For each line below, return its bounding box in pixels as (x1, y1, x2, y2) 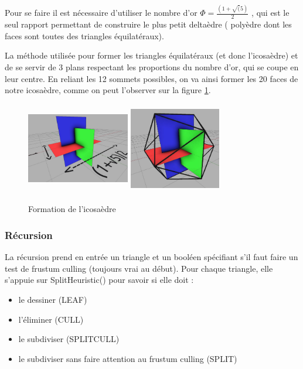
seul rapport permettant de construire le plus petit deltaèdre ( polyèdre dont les (5, 18, 292, 30)
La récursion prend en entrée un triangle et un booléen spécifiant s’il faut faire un (5, 251, 298, 263)
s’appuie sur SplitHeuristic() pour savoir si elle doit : (5, 274, 194, 286)
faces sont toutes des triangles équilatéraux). (5, 29, 164, 42)
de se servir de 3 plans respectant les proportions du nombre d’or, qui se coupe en (5, 60, 299, 73)
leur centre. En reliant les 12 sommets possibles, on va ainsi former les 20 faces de (5, 72, 298, 84)
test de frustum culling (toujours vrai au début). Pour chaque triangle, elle (5, 262, 273, 274)
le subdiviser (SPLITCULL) (18, 333, 120, 345)
